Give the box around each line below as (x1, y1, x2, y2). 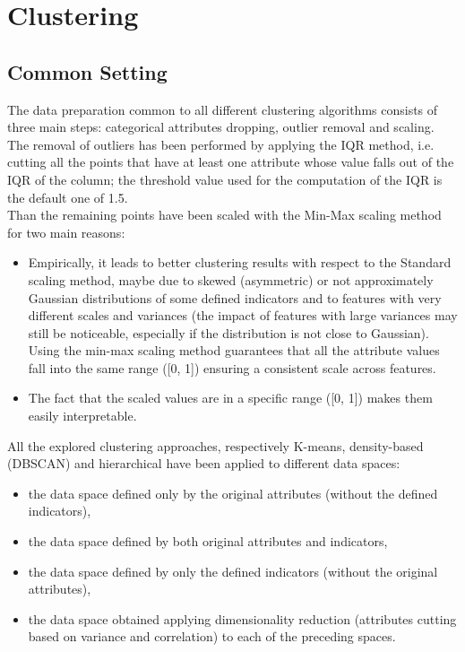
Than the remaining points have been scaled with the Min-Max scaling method (7, 205, 442, 224)
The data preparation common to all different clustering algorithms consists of (7, 100, 438, 118)
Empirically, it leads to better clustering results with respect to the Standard (28, 253, 452, 272)
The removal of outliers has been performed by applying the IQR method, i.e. (7, 135, 435, 153)
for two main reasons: (7, 222, 125, 241)
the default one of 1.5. (7, 187, 128, 206)
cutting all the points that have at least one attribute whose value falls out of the (7, 152, 454, 171)
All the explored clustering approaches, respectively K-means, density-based (7, 436, 424, 455)
